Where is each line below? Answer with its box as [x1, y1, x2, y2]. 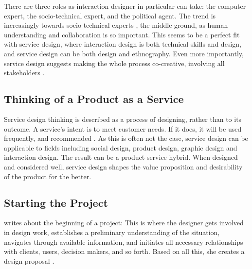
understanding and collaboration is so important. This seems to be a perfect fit [4, 29, 240, 39]
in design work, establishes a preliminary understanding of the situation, [4, 227, 220, 237]
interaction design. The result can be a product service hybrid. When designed [4, 152, 238, 162]
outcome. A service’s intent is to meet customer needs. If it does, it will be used [4, 123, 242, 134]
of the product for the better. [4, 171, 91, 181]
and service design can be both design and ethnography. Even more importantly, [4, 48, 244, 58]
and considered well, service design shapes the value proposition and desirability [4, 161, 243, 171]
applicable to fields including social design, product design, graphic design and [4, 142, 237, 152]
